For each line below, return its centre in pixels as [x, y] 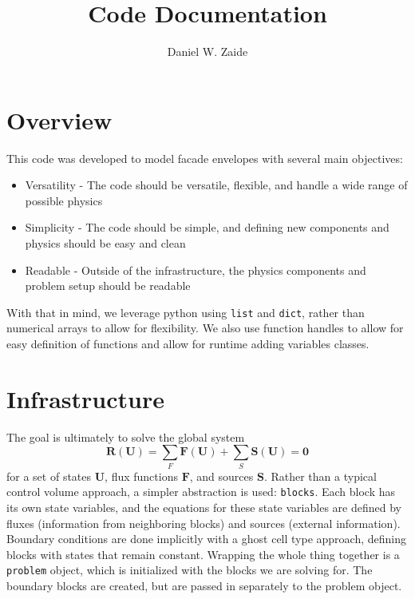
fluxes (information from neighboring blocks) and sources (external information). [204, 523]
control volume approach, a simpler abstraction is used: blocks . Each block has [201, 492]
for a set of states [49, 476]
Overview [59, 119]
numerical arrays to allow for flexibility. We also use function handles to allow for [205, 328]
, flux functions [141, 476]
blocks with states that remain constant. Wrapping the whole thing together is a [203, 554]
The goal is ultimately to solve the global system [126, 436]
